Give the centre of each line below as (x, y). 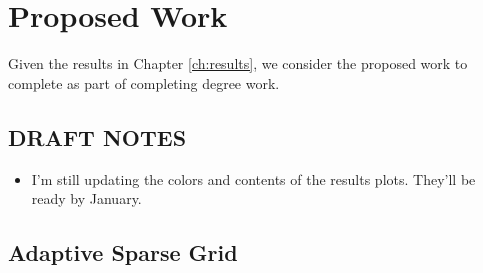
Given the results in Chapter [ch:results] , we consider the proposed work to (238, 63)
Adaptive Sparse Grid (123, 252)
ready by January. (86, 198)
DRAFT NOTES (97, 136)
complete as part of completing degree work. (144, 82)
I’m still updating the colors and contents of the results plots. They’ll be (253, 178)
